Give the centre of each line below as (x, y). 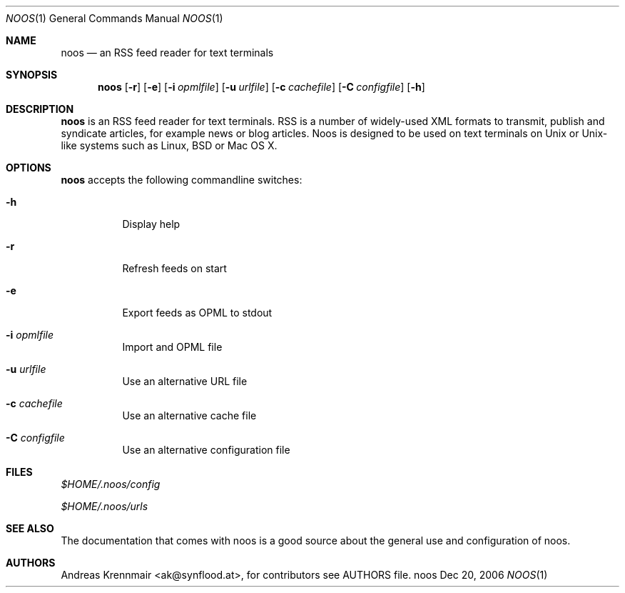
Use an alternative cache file (189, 415)
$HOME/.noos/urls (105, 506)
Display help (151, 224)
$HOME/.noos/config (111, 484)
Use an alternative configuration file (206, 450)
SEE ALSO (30, 528)
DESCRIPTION (40, 109)
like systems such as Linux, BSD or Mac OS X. (169, 145)
